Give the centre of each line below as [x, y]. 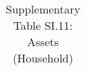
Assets [43, 42]
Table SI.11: [43, 25]
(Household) [43, 58]
